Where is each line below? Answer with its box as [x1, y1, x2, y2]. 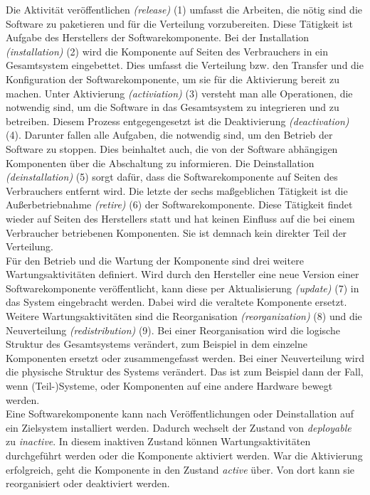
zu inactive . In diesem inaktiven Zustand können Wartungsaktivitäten [6, 434, 311, 449]
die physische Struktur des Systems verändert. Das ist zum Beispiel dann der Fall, [6, 364, 364, 379]
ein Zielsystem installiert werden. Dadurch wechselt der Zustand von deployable [6, 420, 351, 435]
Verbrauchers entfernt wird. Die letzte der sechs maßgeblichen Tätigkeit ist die [6, 183, 348, 198]
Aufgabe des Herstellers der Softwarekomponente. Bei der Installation [6, 30, 310, 45]
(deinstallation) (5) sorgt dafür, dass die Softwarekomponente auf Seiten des [6, 169, 338, 184]
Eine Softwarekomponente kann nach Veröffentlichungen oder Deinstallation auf [6, 406, 354, 421]
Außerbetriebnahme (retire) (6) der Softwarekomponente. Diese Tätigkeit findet [6, 197, 353, 212]
